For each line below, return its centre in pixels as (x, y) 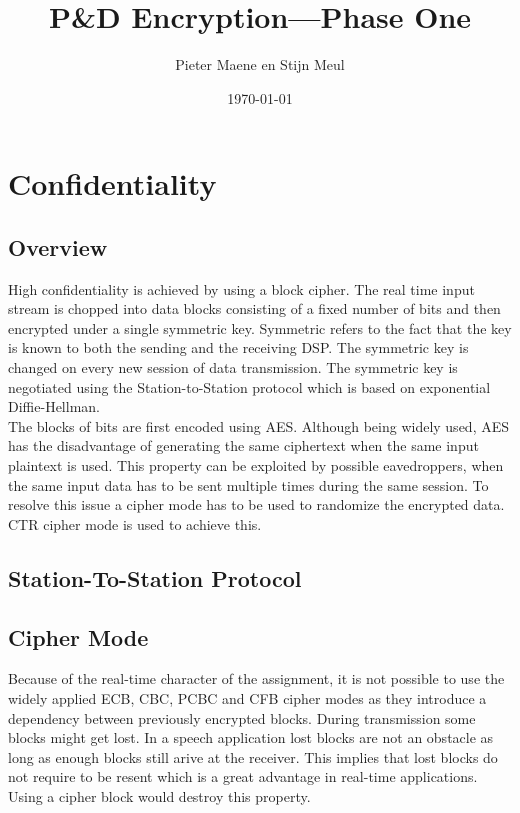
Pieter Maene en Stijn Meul (260, 64)
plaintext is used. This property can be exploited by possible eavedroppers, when (256, 465)
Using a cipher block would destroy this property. (159, 795)
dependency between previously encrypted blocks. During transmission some (242, 717)
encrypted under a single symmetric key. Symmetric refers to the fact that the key (260, 327)
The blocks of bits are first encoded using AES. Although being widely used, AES (259, 425)
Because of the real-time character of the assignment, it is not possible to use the (256, 678)
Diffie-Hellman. (54, 406)
